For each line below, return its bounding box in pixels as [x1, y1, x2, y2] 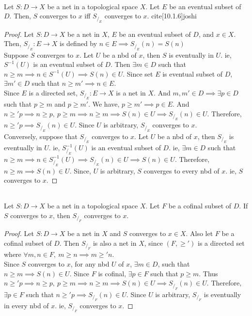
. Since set [123, 68, 153, 79]
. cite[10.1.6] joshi [147, 11, 197, 21]
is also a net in [93, 237, 137, 248]
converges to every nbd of [143, 165, 220, 175]
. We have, [88, 99, 120, 109]
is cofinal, [98, 268, 126, 278]
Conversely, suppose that [4, 131, 78, 141]
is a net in [116, 87, 146, 97]
